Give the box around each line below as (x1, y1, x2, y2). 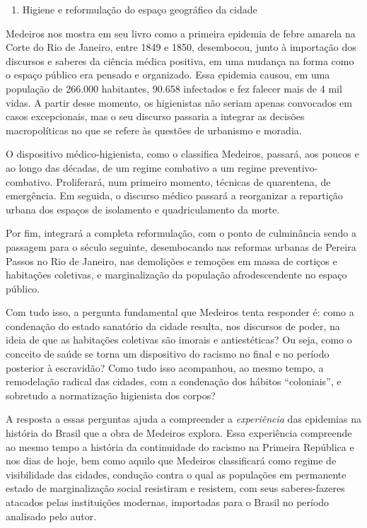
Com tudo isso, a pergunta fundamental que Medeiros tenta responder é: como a (6, 305, 354, 319)
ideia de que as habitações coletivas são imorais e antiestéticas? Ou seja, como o (6, 332, 352, 347)
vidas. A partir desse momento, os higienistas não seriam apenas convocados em (6, 95, 352, 110)
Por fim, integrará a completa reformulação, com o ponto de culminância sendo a (6, 225, 356, 240)
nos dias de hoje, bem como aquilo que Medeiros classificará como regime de (6, 453, 337, 468)
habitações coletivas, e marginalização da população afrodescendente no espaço (6, 267, 347, 282)
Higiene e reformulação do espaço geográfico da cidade (22, 2, 257, 16)
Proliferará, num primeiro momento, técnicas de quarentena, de (56, 174, 331, 189)
